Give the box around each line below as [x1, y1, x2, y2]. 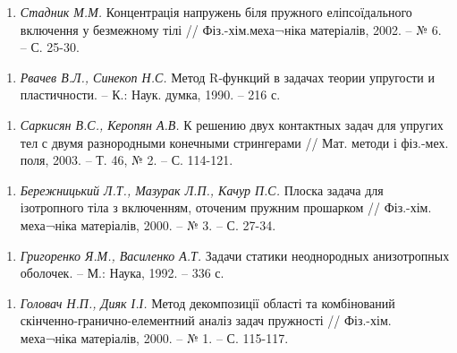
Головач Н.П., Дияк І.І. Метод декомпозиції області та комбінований [20, 293, 395, 312]
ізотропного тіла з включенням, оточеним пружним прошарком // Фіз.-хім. [20, 198, 432, 217]
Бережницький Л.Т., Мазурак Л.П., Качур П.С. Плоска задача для [20, 180, 384, 199]
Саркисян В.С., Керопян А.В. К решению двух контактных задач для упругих [20, 115, 444, 133]
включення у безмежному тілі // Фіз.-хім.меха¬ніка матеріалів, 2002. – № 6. [20, 20, 442, 39]
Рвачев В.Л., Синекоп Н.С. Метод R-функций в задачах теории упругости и [20, 67, 435, 86]
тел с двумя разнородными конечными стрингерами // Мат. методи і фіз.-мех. [20, 133, 449, 151]
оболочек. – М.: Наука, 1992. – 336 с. [20, 263, 224, 282]
